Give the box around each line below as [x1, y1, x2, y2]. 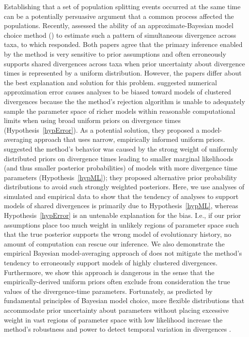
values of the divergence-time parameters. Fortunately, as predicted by [4, 286, 213, 296]
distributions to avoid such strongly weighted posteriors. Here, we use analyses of [4, 182, 245, 192]
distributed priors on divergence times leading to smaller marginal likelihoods [4, 153, 233, 163]
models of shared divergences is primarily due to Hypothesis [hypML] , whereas [4, 200, 238, 211]
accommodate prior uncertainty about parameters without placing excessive [4, 305, 229, 315]
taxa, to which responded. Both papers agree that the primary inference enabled [4, 39, 243, 49]
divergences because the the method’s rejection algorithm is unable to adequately [4, 96, 245, 106]
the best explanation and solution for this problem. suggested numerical [4, 77, 217, 87]
